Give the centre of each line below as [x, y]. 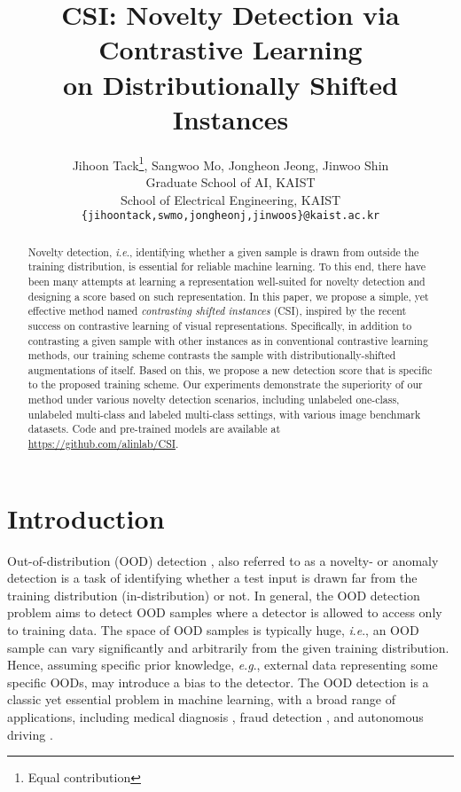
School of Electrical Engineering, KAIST [230, 199]
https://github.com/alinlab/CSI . [103, 444]
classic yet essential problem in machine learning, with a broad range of [201, 699]
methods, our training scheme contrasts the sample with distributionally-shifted [212, 355]
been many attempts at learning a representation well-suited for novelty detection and [227, 281]
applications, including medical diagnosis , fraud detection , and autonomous [215, 717]
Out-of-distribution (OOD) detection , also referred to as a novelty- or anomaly [223, 560]
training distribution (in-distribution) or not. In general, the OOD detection [214, 595]
